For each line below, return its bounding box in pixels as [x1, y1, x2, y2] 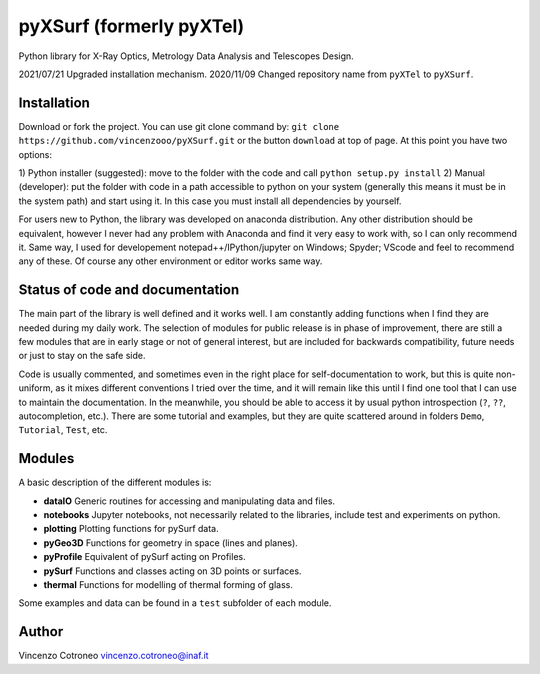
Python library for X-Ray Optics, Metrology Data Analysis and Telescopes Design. [18, 50, 354, 62]
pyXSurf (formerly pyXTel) [18, 15, 245, 37]
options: [18, 148, 53, 160]
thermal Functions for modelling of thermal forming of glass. [43, 579, 294, 591]
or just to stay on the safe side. [18, 350, 146, 362]
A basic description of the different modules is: [18, 476, 212, 489]
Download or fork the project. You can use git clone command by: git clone [18, 120, 340, 132]
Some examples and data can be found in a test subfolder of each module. [18, 597, 332, 609]
